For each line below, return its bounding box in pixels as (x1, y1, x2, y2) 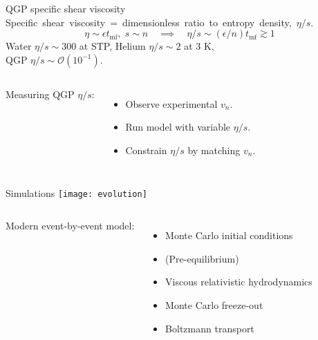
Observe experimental (125, 96, 218, 111)
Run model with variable (125, 120, 231, 134)
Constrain (125, 142, 167, 157)
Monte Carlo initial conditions (165, 228, 293, 243)
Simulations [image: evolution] (6, 185, 147, 200)
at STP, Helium (79, 39, 146, 53)
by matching (187, 142, 241, 157)
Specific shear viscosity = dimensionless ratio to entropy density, (6, 15, 292, 29)
